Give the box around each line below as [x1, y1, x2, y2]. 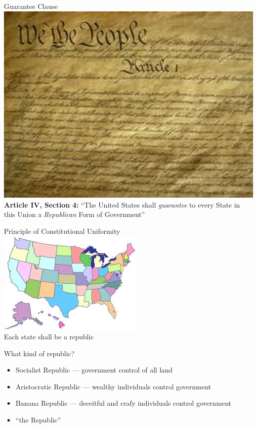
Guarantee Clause [4, 1, 58, 11]
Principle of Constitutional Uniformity [4, 225, 120, 236]
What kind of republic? [4, 348, 75, 358]
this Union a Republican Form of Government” [4, 209, 145, 219]
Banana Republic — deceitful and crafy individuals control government [15, 398, 231, 408]
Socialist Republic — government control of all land [15, 365, 173, 375]
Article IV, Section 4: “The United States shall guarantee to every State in [4, 199, 240, 210]
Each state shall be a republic [4, 331, 94, 342]
